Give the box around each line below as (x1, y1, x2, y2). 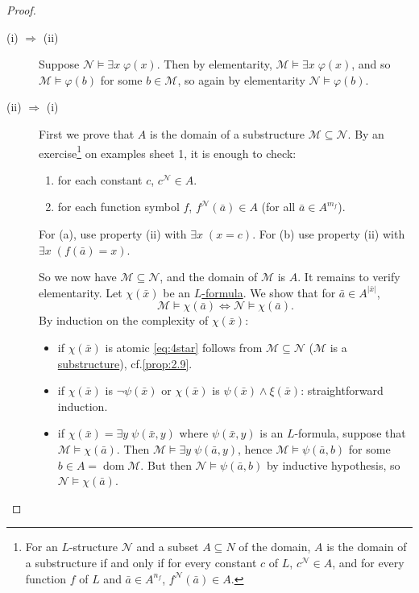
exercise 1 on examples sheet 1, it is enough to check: (39, 142, 297, 161)
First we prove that (39, 125, 135, 142)
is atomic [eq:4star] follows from (105, 338, 263, 355)
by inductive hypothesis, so (266, 456, 400, 473)
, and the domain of (160, 268, 258, 285)
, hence (238, 440, 272, 457)
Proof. (6, 2, 36, 18)
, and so (351, 56, 391, 73)
